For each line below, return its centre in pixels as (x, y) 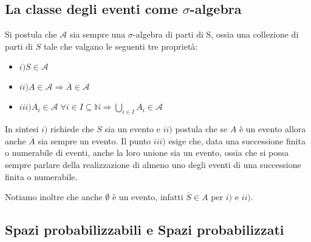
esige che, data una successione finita (237, 140)
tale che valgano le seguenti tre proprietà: (121, 46)
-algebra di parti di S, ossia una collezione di (216, 34)
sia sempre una (97, 34)
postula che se (201, 129)
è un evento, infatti (148, 197)
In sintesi (22, 129)
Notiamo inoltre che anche (54, 197)
